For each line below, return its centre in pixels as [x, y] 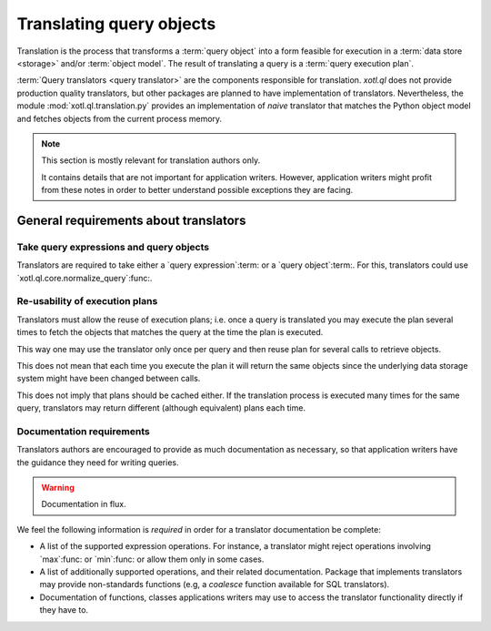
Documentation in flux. [84, 504]
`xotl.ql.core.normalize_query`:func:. [85, 278]
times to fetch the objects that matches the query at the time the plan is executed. [170, 332]
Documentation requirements [83, 431]
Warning [58, 488]
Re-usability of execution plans [87, 301]
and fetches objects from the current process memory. [120, 118]
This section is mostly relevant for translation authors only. [151, 160]
